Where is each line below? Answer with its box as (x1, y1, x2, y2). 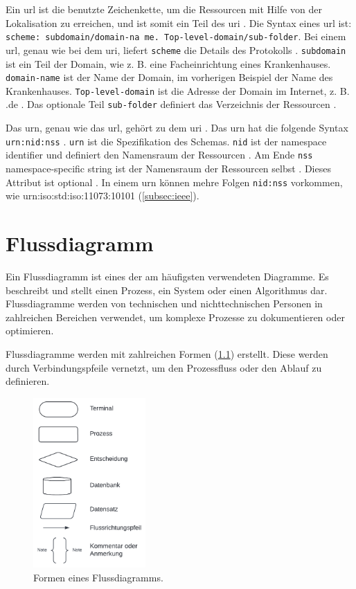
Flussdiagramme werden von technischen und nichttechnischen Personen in (6, 296, 323, 311)
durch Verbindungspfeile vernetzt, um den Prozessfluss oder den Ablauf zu (6, 360, 322, 374)
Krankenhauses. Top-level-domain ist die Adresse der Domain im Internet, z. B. (6, 83, 350, 98)
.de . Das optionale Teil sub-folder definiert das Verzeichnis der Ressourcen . (6, 97, 337, 111)
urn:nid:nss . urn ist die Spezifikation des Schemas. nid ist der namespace (6, 134, 327, 148)
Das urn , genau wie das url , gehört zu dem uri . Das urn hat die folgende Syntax (6, 120, 348, 135)
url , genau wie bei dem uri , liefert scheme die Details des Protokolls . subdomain (6, 42, 346, 57)
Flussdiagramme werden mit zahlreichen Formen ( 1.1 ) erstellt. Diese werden (6, 346, 328, 361)
